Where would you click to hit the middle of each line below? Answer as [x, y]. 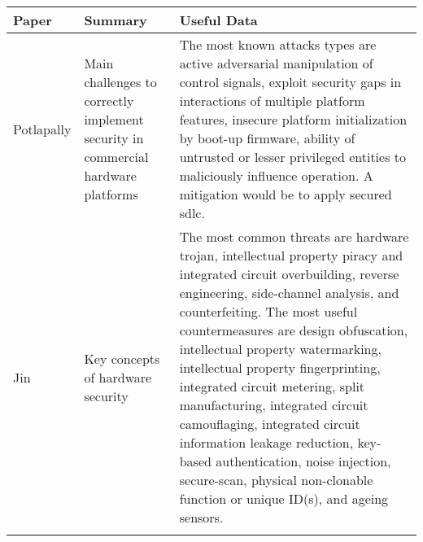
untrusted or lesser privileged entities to [293, 157]
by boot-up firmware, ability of [267, 138]
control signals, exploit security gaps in [290, 82]
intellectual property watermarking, [280, 349]
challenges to [120, 82]
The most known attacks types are [278, 44]
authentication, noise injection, [303, 461]
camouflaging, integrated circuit [270, 424]
